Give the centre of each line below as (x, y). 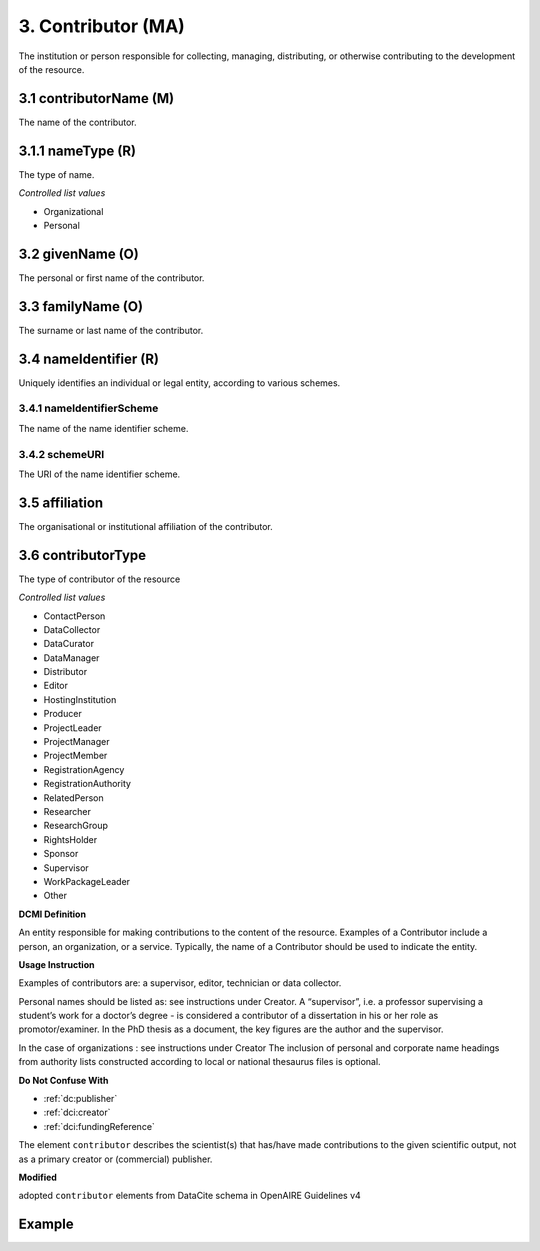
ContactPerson (74, 616)
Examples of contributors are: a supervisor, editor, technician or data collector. (180, 983)
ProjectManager (76, 742)
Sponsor (61, 854)
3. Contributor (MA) (101, 26)
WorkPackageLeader (86, 881)
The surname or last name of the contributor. (111, 330)
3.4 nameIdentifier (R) (89, 358)
